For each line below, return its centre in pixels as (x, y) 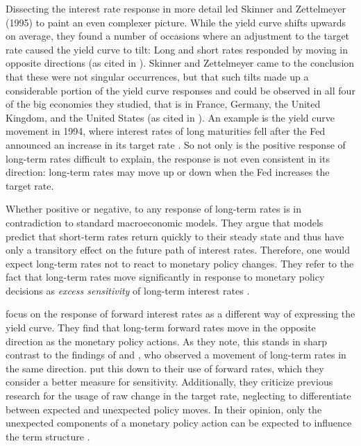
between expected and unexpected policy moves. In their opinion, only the (164, 409)
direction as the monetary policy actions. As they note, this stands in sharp (167, 341)
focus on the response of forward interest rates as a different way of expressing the (180, 314)
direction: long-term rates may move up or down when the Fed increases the (168, 172)
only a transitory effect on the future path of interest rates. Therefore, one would (178, 250)
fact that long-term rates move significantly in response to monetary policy (165, 277)
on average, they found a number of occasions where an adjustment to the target (178, 36)
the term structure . (48, 436)
